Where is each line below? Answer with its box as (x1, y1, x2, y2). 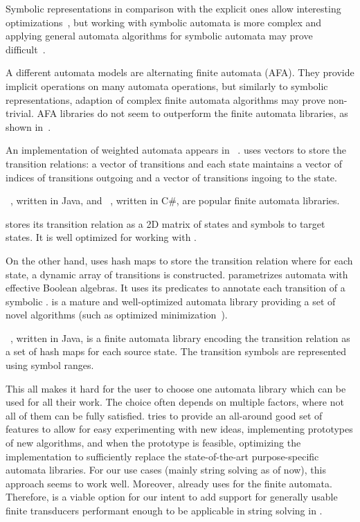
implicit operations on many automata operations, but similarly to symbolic (6, 78, 328, 93)
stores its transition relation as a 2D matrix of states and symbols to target (6, 216, 325, 231)
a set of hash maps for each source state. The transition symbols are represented (6, 344, 347, 359)
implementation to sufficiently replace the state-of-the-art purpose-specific (6, 449, 319, 463)
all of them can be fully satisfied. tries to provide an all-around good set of (6, 408, 323, 422)
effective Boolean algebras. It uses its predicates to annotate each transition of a (6, 280, 345, 295)
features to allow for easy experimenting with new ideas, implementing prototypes (6, 422, 353, 436)
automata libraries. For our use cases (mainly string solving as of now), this (6, 462, 327, 477)
